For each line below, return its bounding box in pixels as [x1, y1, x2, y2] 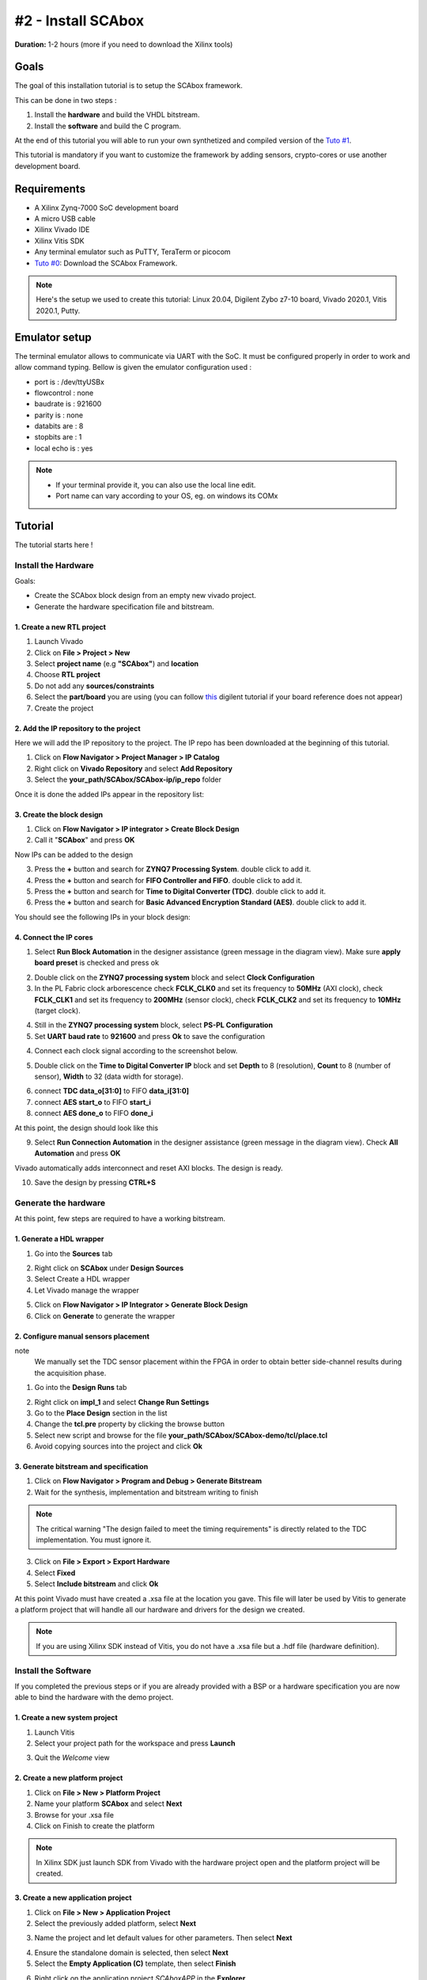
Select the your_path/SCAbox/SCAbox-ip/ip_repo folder [34, 775, 221, 784]
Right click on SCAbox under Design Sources [34, 1263, 184, 1273]
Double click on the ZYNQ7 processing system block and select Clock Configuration [34, 973, 316, 982]
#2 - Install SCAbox [14, 12, 145, 29]
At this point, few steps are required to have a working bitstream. [14, 1214, 225, 1224]
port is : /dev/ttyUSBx [34, 377, 104, 386]
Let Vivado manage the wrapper [34, 1285, 140, 1295]
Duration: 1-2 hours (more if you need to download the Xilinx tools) [14, 40, 233, 49]
